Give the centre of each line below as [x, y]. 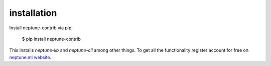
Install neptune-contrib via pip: [41, 28]
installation [33, 13]
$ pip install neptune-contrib [51, 39]
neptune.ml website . [30, 57]
